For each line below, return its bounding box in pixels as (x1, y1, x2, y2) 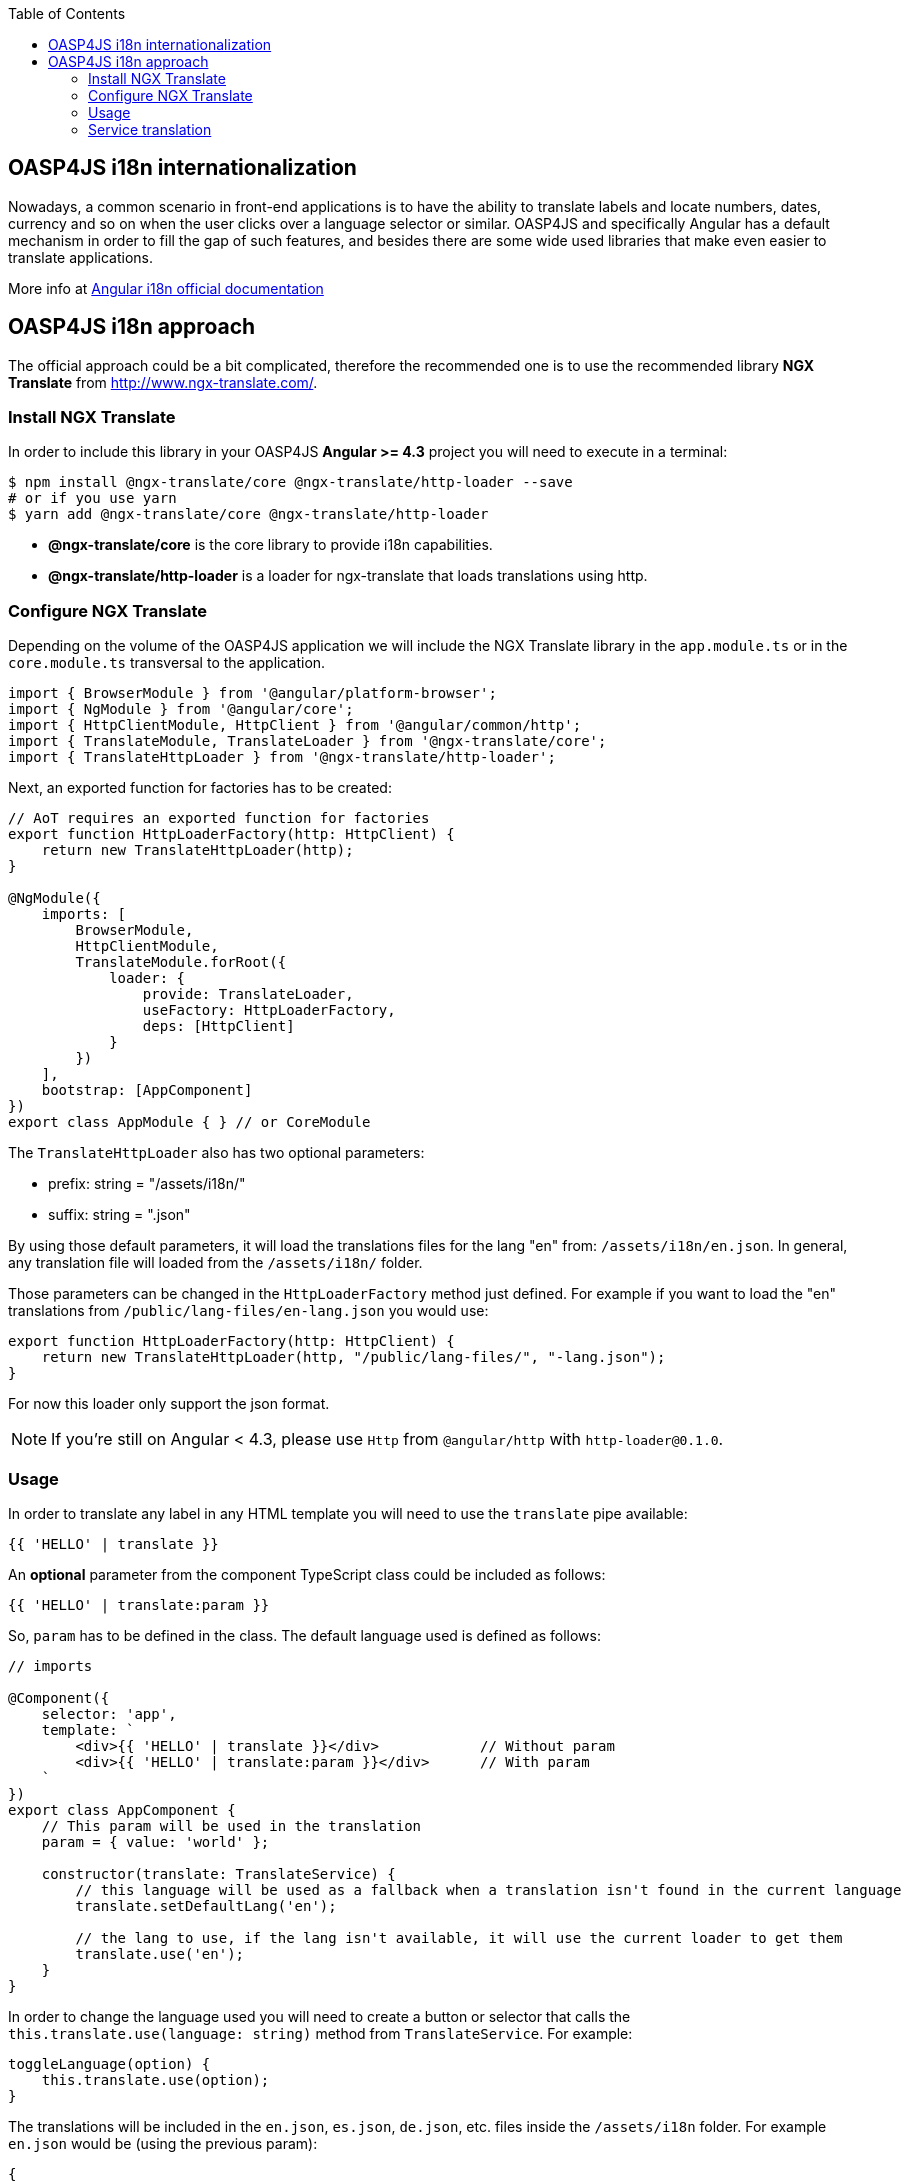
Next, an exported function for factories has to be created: (8, 779, 392, 797)
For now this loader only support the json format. (8, 1395, 330, 1413)
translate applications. (8, 248, 154, 266)
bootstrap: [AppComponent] (41, 1082, 253, 1099)
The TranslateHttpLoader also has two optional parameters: (8, 1144, 425, 1162)
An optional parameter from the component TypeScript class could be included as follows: (8, 1565, 606, 1583)
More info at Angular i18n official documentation (8, 279, 324, 297)
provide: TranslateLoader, (142, 986, 354, 1003)
